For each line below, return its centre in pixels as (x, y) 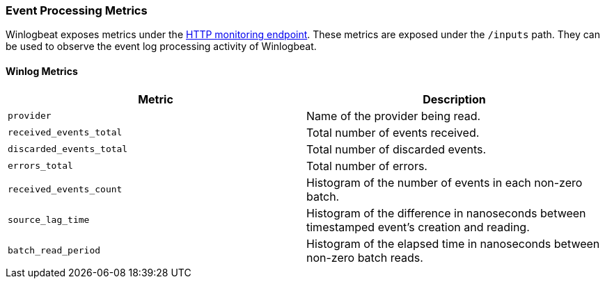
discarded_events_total (68, 149)
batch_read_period (54, 251)
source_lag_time (49, 220)
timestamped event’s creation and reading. (418, 227)
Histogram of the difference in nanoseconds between (446, 213)
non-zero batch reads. (365, 257)
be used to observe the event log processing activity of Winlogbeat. (161, 47)
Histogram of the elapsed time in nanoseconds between (453, 243)
